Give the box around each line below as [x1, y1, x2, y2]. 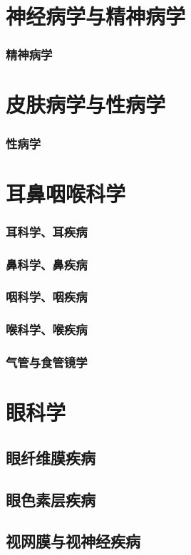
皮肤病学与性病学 [6, 90, 166, 119]
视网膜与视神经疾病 [6, 530, 140, 552]
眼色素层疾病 [6, 488, 95, 510]
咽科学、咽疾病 [6, 288, 88, 306]
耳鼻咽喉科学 [6, 178, 126, 207]
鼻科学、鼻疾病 [6, 255, 88, 273]
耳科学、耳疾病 [6, 222, 88, 240]
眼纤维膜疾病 [6, 446, 95, 468]
